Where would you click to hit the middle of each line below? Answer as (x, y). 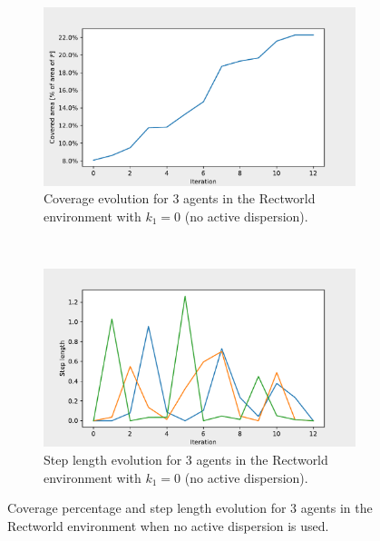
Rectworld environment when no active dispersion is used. (168, 525)
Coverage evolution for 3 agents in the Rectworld (180, 198)
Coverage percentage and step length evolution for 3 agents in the (190, 508)
